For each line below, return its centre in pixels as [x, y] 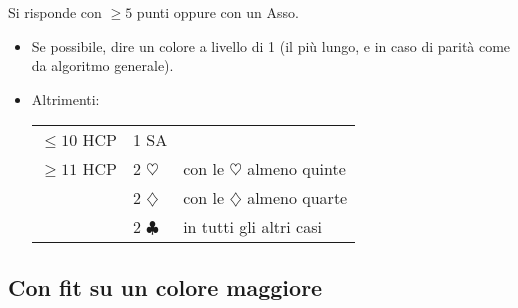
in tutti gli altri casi [252, 227]
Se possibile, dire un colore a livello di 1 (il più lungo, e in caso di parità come [271, 45]
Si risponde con [55, 12]
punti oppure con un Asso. [217, 12]
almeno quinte [296, 169]
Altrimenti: [65, 98]
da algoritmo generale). [102, 65]
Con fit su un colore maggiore [165, 286]
